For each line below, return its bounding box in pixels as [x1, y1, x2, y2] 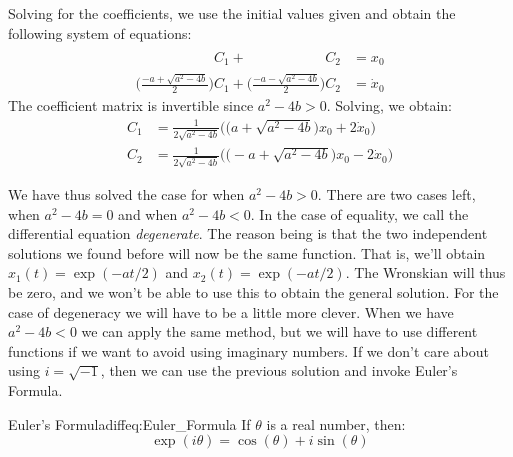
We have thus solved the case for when [8, 184, 245, 204]
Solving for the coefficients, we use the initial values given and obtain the [8, 3, 456, 23]
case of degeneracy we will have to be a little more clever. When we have [8, 301, 454, 322]
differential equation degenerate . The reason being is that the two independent [8, 223, 488, 244]
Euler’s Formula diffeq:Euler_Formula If [8, 413, 251, 434]
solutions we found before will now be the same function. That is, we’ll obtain [8, 242, 486, 263]
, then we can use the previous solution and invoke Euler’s [100, 360, 458, 381]
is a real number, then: [266, 413, 406, 434]
